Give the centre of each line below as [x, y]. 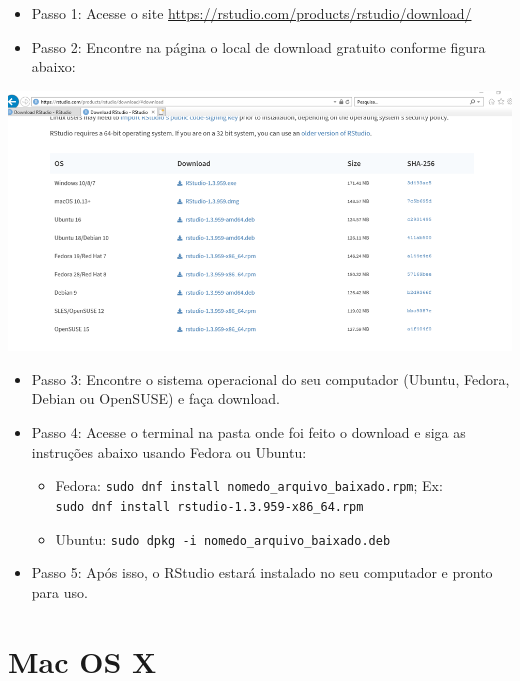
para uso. [59, 591]
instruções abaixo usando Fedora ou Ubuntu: [169, 451]
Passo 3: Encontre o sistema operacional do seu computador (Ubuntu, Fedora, [270, 378]
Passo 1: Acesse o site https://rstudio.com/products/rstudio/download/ [251, 13]
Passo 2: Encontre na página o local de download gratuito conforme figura [258, 46]
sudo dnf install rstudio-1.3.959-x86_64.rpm [209, 506]
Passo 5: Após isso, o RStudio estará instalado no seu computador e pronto [262, 572]
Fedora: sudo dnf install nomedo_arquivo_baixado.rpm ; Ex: [249, 485]
